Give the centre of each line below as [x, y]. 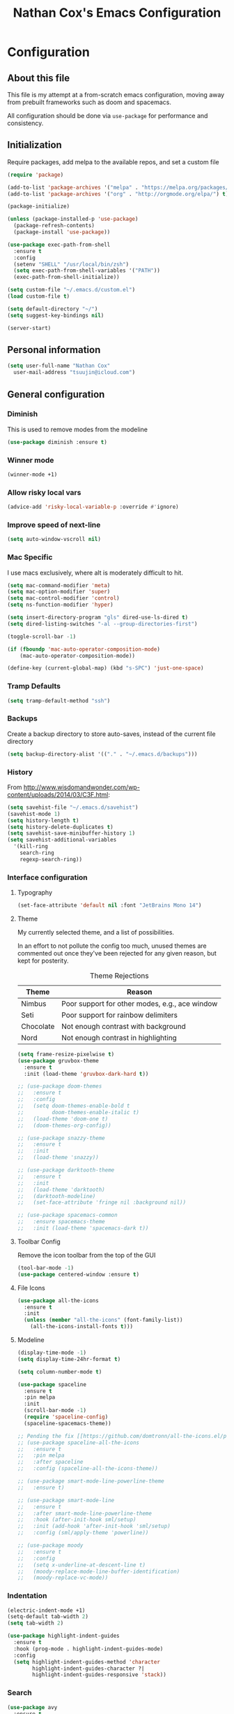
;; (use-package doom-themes [60, 1086]
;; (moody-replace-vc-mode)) [63, 1578]
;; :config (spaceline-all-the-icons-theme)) [87, 1469]
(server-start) [29, 328]
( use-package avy [32, 1707]
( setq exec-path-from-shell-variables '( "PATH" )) [87, 271]
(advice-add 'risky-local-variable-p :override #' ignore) [93, 507]
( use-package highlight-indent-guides [63, 1636]
